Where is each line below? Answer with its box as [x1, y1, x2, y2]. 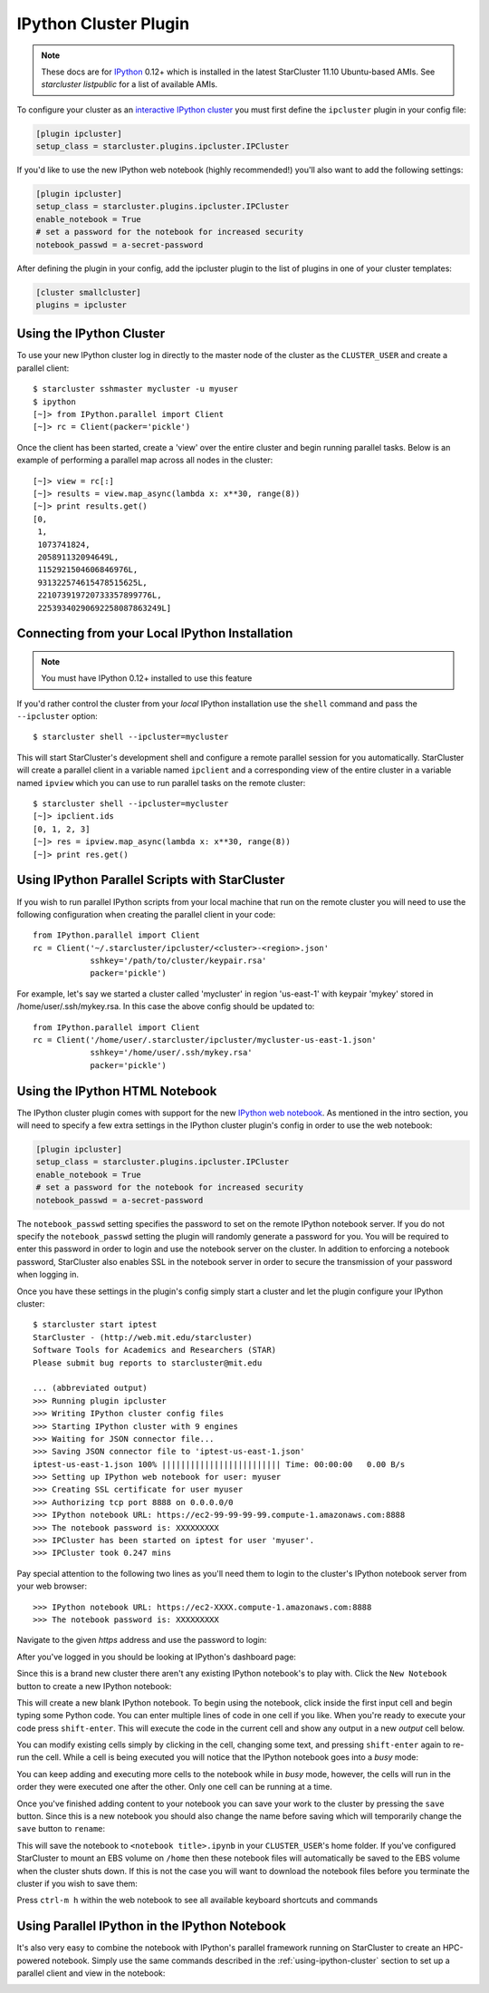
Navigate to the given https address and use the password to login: [16, 1635, 267, 1646]
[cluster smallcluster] [35, 287, 142, 297]
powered [16, 1955, 50, 1966]
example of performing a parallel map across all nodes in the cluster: [16, 454, 273, 466]
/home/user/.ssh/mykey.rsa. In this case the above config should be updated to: [16, 1001, 315, 1012]
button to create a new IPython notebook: [16, 1680, 172, 1691]
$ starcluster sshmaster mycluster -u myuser [33, 384, 239, 394]
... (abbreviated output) [33, 1383, 149, 1394]
